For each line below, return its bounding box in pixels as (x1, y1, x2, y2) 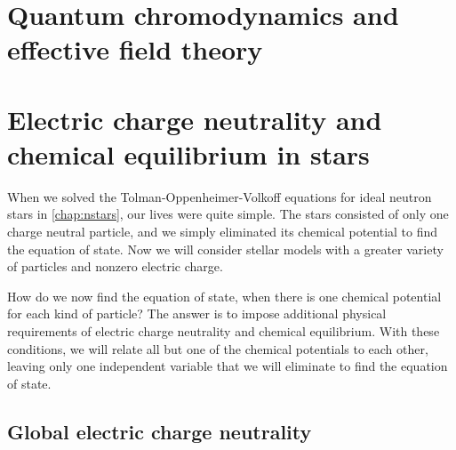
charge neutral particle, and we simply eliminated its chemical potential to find (7, 222, 438, 241)
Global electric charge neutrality (7, 417, 312, 445)
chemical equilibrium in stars (7, 135, 370, 172)
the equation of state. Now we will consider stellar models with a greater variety (7, 239, 444, 258)
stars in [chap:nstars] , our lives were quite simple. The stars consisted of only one (7, 205, 449, 223)
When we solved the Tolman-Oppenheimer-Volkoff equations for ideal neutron (7, 187, 432, 205)
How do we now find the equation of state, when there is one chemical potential (7, 286, 442, 305)
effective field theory (7, 31, 263, 68)
